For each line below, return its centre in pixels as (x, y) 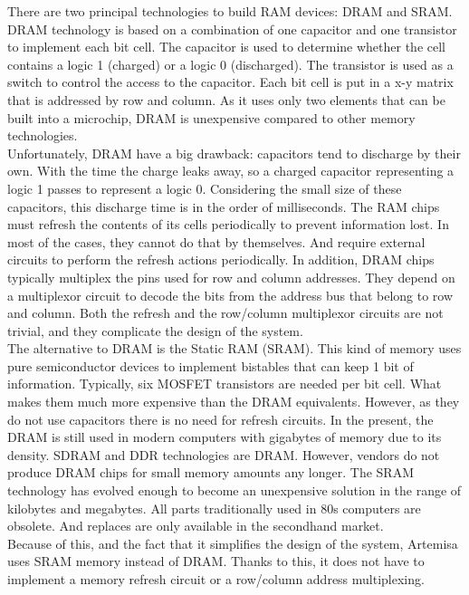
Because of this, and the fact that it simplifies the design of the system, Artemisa (233, 543)
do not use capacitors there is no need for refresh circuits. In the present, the (220, 419)
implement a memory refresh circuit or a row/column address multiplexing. (216, 579)
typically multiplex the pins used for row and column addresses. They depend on (231, 277)
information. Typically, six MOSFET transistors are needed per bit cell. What (225, 384)
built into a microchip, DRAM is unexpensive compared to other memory (211, 117)
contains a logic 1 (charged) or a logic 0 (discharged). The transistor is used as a (230, 64)
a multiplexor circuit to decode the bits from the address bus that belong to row (230, 295)
